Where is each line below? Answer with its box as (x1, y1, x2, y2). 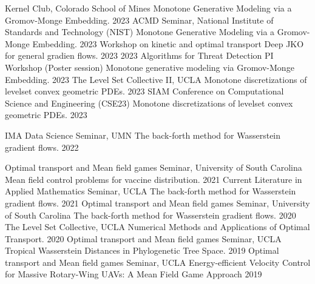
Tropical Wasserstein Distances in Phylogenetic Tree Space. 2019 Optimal (5, 244, 279, 257)
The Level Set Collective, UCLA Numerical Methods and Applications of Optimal (5, 220, 310, 233)
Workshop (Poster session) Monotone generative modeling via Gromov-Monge (5, 61, 294, 73)
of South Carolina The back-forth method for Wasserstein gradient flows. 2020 (5, 208, 296, 221)
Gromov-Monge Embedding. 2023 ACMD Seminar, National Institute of (5, 13, 274, 26)
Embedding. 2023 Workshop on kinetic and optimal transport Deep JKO (32, 37, 304, 50)
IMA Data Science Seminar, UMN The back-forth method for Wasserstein (5, 128, 281, 141)
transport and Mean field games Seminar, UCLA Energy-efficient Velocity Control (5, 256, 311, 268)
